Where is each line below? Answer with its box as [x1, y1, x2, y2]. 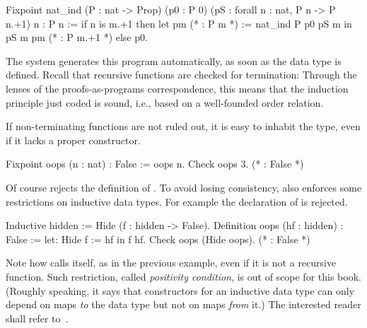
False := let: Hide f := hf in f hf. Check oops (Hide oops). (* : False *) [6, 231, 310, 246]
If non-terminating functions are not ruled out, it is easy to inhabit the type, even [6, 119, 361, 134]
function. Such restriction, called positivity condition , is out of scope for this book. [6, 269, 361, 283]
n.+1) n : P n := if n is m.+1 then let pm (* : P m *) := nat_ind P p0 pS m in [6, 16, 352, 30]
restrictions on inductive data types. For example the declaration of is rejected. [6, 194, 348, 209]
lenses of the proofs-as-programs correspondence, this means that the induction [6, 81, 349, 95]
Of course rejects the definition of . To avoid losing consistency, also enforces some [6, 180, 362, 194]
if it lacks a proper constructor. [6, 132, 141, 147]
